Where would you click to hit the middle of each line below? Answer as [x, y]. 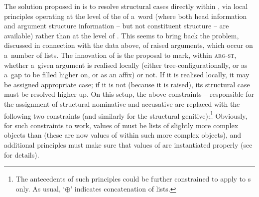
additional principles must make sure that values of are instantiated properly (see [128, 144]
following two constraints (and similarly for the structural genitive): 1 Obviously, [126, 115]
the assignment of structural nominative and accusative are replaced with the [122, 103]
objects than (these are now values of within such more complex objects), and [123, 135]
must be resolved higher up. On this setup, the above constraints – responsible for [129, 94]
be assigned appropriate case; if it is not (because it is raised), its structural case [127, 84]
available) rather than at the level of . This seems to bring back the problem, [122, 35]
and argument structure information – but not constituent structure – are [117, 26]
